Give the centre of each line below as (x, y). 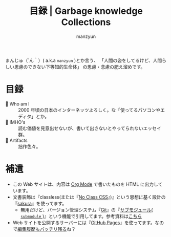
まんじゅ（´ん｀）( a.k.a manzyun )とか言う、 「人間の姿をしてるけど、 (79, 60)
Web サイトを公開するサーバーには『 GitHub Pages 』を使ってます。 (84, 222)
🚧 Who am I (17, 104)
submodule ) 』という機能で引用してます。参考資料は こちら (81, 216)
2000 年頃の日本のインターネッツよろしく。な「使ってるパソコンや (89, 110)
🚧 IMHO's (15, 122)
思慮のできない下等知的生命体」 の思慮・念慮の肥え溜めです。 (80, 67)
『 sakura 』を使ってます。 (40, 203)
